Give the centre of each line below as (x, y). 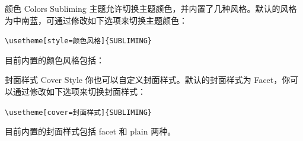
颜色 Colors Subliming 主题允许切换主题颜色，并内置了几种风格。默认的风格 (151, 8)
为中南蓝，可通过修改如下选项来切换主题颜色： (96, 20)
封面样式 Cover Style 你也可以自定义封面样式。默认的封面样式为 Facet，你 (148, 80)
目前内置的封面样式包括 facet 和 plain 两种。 (90, 131)
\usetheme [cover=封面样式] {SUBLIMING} (79, 112)
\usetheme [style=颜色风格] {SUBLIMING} (79, 41)
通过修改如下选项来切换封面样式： (79, 92)
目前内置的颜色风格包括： (55, 60)
